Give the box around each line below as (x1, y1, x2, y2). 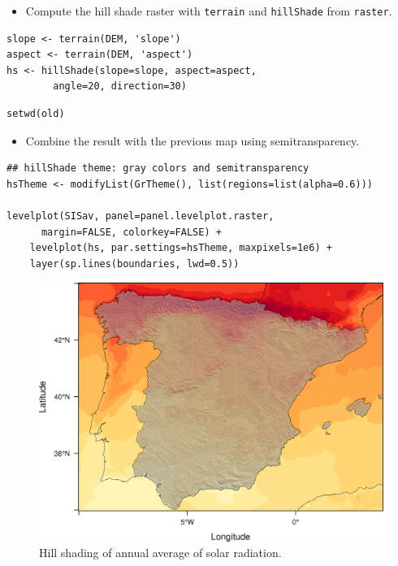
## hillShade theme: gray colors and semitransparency (6, 162, 309, 175)
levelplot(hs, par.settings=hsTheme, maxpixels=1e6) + (29, 242, 332, 254)
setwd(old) (6, 108, 65, 120)
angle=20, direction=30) (53, 80, 187, 93)
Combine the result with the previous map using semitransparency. (25, 132, 360, 149)
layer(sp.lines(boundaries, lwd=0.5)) (29, 257, 240, 270)
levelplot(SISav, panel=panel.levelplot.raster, (6, 210, 275, 222)
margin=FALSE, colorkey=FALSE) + (41, 226, 222, 238)
